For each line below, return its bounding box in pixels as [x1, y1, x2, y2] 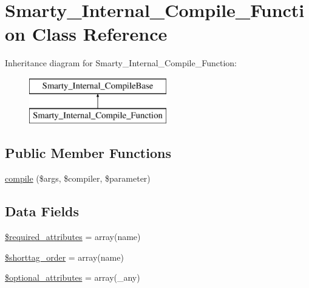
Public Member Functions [5, 143, 171, 162]
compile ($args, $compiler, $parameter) [5, 172, 151, 185]
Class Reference [32, 21, 168, 46]
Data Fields [5, 202, 80, 221]
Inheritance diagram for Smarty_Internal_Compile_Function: [5, 57, 237, 69]
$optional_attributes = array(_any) [5, 271, 140, 284]
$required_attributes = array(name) [5, 230, 141, 243]
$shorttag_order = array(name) [5, 250, 124, 263]
